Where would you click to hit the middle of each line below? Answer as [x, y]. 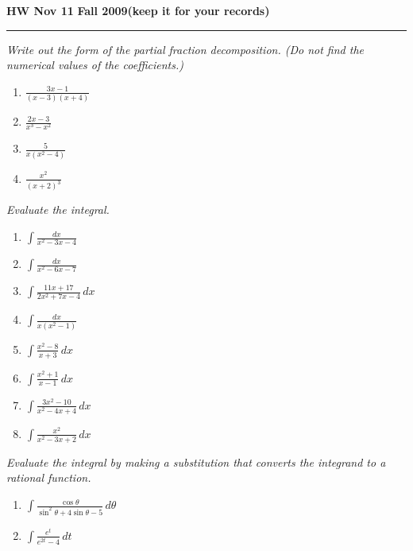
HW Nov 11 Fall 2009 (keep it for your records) [138, 10]
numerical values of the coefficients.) [95, 65]
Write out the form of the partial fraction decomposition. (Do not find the [185, 49]
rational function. [49, 477]
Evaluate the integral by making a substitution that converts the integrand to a [196, 462]
